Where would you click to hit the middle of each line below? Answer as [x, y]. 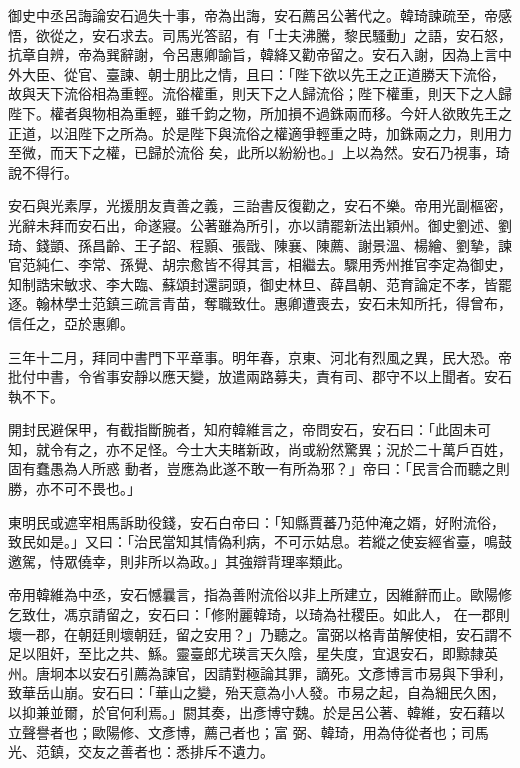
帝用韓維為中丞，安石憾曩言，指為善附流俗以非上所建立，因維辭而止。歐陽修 [260, 594]
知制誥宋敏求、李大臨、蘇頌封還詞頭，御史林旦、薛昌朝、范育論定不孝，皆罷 [260, 283]
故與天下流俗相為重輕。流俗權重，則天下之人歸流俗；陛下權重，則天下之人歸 [260, 93]
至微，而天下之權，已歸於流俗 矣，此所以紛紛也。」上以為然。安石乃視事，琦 [259, 152]
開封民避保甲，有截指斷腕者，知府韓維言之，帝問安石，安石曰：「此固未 [242, 429]
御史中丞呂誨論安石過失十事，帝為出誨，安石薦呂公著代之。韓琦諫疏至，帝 [253, 15]
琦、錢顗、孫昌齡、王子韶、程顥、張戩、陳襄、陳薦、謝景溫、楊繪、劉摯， [253, 244]
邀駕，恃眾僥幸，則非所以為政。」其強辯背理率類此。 [179, 560]
